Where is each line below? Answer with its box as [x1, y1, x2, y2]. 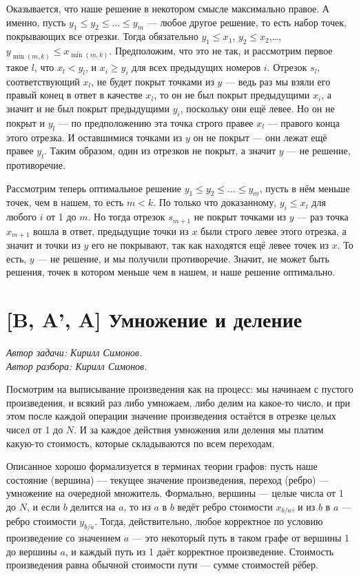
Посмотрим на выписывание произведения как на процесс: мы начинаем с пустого [6, 382, 353, 396]
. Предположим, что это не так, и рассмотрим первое [109, 43, 333, 58]
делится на [70, 499, 116, 513]
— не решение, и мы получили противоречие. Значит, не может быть [37, 251, 329, 265]
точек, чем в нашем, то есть [6, 195, 124, 209]
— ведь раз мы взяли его [225, 74, 331, 88]
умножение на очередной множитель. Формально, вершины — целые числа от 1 [6, 486, 344, 500]
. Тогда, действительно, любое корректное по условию [94, 514, 323, 528]
